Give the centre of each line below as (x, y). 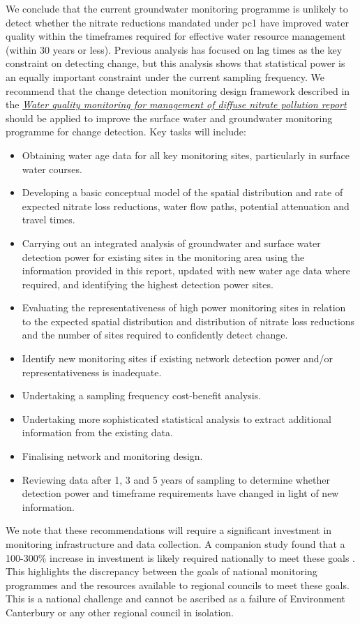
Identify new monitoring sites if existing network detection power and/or (178, 358)
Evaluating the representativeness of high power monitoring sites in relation (184, 307)
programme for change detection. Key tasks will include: (126, 132)
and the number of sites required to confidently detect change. (155, 335)
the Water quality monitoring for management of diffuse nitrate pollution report (176, 104)
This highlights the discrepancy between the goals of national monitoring (162, 571)
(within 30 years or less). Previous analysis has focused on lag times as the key (174, 49)
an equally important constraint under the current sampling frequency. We (165, 76)
